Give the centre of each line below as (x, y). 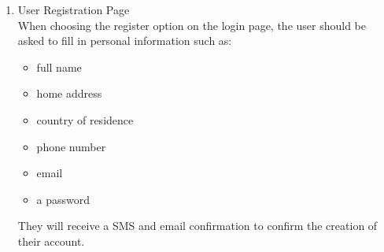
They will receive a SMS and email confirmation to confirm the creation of (198, 226)
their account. (51, 241)
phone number (71, 146)
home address (69, 93)
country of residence (85, 119)
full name (59, 67)
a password (63, 199)
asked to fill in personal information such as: (125, 41)
